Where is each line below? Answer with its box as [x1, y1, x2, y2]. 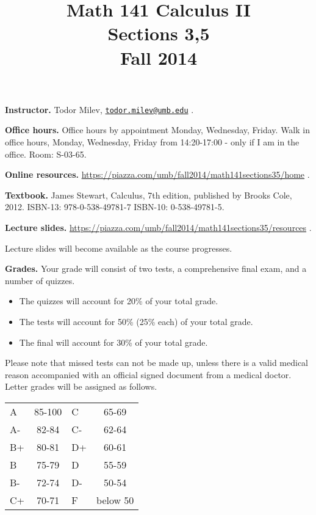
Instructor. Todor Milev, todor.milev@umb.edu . [5, 103, 194, 115]
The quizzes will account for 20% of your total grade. [19, 294, 218, 307]
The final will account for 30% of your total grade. [19, 335, 208, 348]
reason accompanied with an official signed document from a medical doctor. [5, 368, 292, 381]
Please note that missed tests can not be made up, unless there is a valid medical [5, 356, 308, 369]
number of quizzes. [5, 274, 75, 287]
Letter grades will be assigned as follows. [5, 380, 157, 393]
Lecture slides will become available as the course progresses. [5, 241, 232, 254]
